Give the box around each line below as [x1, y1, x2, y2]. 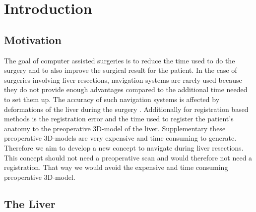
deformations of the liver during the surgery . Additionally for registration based [4, 104, 249, 114]
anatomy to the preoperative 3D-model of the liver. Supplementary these [4, 123, 226, 133]
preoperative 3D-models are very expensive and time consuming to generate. [4, 133, 237, 143]
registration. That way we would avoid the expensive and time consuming [4, 162, 228, 172]
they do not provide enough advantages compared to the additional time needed [4, 84, 248, 95]
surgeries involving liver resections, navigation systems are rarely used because [4, 74, 242, 85]
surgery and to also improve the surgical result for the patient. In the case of [4, 65, 237, 75]
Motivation [4, 32, 62, 47]
